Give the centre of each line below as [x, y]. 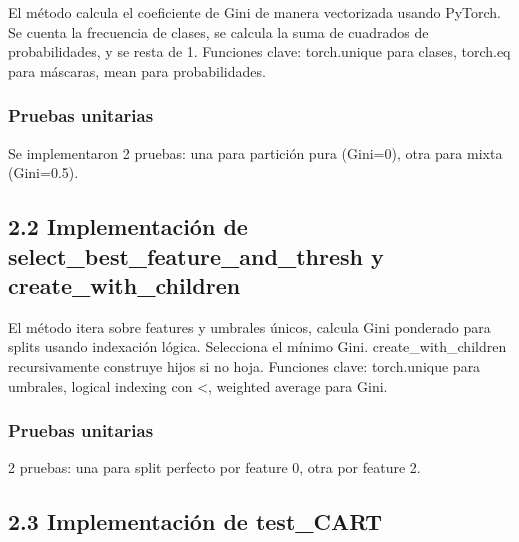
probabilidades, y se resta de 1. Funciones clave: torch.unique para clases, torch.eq [259, 51]
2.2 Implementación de [128, 226]
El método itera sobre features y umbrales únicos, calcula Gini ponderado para [249, 326]
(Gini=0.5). [43, 172]
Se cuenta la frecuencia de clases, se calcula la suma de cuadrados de [218, 31]
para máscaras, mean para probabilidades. [137, 70]
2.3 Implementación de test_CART [195, 521]
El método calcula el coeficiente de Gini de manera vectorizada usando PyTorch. [254, 12]
